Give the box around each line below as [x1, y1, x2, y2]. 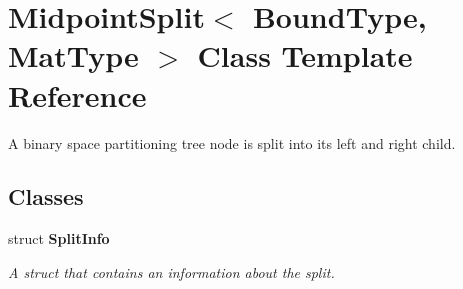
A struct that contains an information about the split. [8, 261, 335, 282]
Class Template [197, 35, 413, 76]
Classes [8, 181, 84, 212]
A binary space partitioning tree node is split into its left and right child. [8, 132, 456, 153]
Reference [8, 74, 147, 115]
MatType [8, 35, 139, 76]
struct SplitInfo [8, 228, 110, 249]
